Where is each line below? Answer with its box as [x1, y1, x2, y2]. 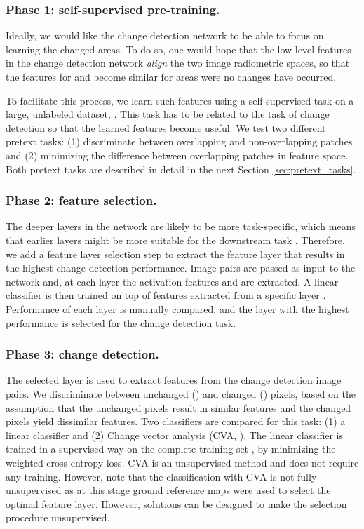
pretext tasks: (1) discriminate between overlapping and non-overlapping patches [6, 134, 353, 149]
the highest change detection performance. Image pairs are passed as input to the [6, 260, 356, 275]
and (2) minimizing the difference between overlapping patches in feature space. [6, 147, 349, 162]
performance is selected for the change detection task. [6, 315, 236, 330]
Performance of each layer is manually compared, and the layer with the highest [6, 301, 349, 316]
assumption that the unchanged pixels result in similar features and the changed [6, 400, 351, 415]
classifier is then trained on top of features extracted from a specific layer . [6, 288, 326, 302]
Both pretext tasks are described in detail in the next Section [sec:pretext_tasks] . [6, 161, 356, 176]
